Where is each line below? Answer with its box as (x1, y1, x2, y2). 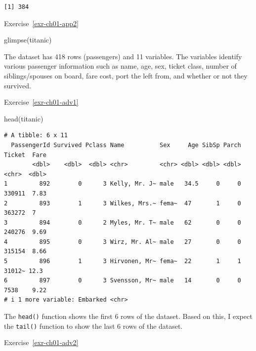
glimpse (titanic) (4, 35, 52, 45)
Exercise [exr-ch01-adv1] (4, 97, 79, 107)
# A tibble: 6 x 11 (4, 132, 68, 139)
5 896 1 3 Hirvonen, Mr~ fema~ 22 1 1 (4, 258, 241, 265)
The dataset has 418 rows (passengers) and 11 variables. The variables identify (4, 51, 242, 61)
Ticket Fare (4, 151, 46, 158)
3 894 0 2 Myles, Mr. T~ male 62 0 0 (4, 219, 241, 226)
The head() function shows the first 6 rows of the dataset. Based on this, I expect (4, 311, 253, 321)
